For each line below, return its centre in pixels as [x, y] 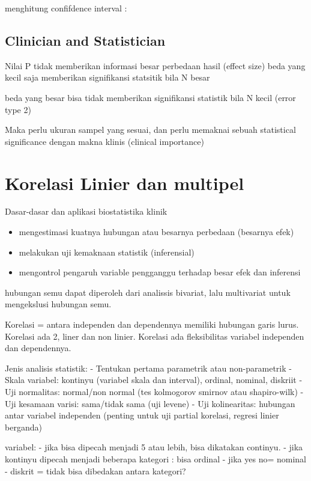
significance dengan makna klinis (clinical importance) [104, 141]
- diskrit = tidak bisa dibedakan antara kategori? [95, 470]
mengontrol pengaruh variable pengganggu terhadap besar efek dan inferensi [160, 272]
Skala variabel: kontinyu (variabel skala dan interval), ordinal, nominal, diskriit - [154, 380]
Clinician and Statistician [85, 40]
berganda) [23, 427]
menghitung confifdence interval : [66, 8]
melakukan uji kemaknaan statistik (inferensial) [107, 252]
